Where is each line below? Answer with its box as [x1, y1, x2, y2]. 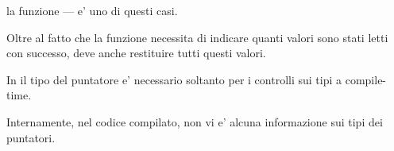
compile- [345, 71, 387, 87]
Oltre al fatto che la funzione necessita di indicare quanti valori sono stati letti [6, 29, 388, 45]
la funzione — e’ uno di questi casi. [6, 2, 178, 18]
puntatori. [6, 129, 56, 145]
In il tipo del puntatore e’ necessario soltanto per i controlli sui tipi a [6, 71, 342, 87]
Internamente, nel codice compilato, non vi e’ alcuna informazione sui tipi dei [6, 113, 383, 130]
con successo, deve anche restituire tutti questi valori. [6, 45, 266, 61]
